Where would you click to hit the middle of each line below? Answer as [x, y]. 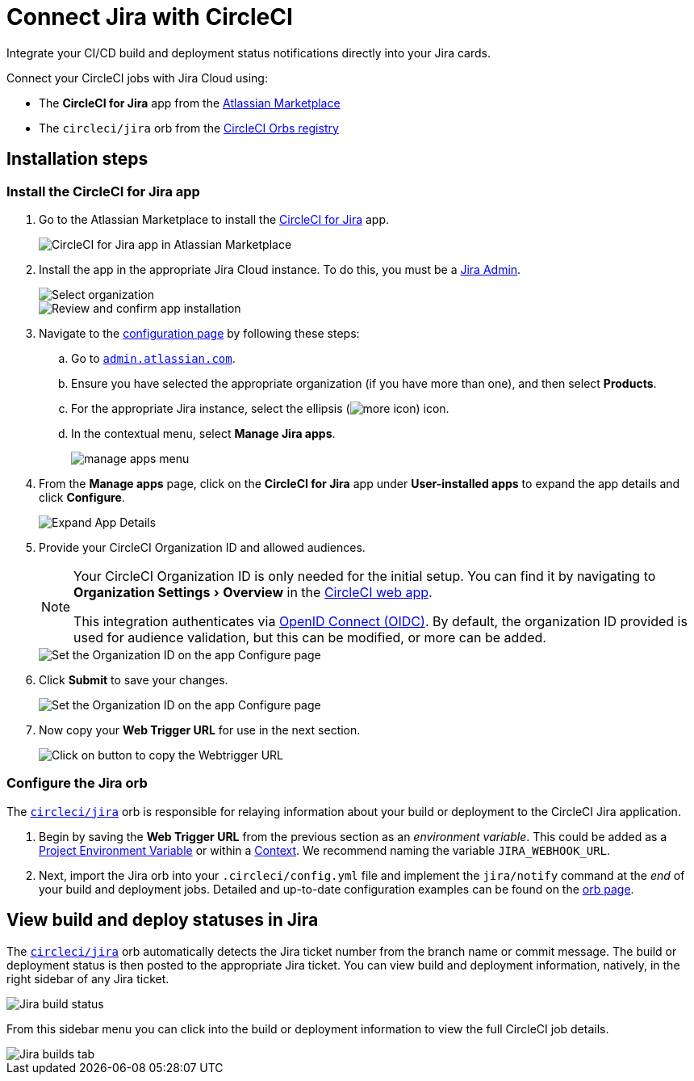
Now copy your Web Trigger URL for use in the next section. [200, 730]
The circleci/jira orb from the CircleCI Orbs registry [189, 128]
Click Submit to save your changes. [134, 679]
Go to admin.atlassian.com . [153, 358]
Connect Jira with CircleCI [150, 17]
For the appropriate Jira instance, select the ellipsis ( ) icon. [260, 408]
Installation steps [77, 159]
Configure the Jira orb [77, 783]
